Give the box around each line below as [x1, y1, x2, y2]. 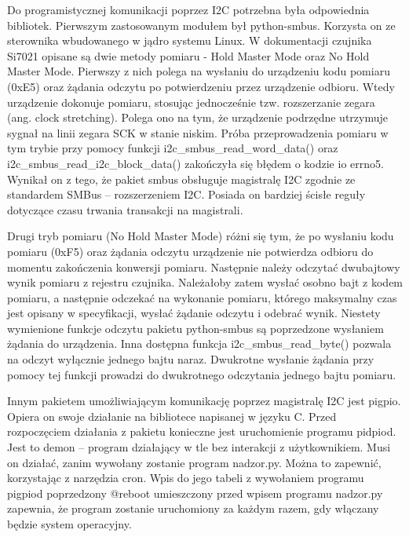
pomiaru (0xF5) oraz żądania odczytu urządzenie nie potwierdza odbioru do [7, 243, 374, 259]
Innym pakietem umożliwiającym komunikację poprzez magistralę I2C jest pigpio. [7, 393, 401, 409]
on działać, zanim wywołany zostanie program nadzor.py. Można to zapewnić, [7, 454, 382, 470]
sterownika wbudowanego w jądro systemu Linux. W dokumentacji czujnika [7, 32, 372, 49]
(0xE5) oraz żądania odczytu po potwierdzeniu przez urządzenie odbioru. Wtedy [7, 78, 395, 94]
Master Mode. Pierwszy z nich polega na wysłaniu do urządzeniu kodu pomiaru [7, 63, 390, 79]
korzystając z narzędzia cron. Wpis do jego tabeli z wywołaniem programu [7, 469, 364, 486]
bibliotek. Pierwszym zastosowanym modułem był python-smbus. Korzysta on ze [7, 16, 396, 33]
